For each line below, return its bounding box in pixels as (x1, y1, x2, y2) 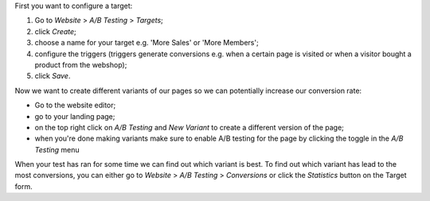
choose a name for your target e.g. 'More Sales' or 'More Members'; (34, 38, 259, 48)
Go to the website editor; (34, 100, 116, 110)
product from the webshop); (34, 60, 127, 69)
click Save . (34, 72, 71, 81)
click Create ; (34, 26, 77, 36)
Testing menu (34, 145, 80, 154)
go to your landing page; (34, 111, 115, 121)
